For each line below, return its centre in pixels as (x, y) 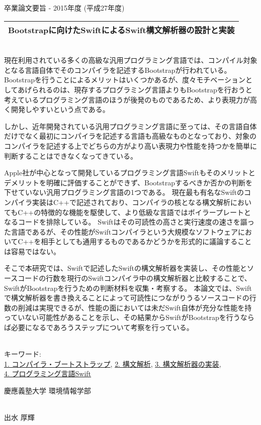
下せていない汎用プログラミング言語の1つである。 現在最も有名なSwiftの (124, 192)
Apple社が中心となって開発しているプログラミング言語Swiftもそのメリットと (130, 173)
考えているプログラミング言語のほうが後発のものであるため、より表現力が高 (130, 99)
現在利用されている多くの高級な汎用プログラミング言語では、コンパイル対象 (131, 60)
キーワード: (23, 354)
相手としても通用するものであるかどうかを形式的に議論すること (146, 241)
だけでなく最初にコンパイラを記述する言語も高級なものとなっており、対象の (130, 136)
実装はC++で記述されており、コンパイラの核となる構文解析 (131, 202)
